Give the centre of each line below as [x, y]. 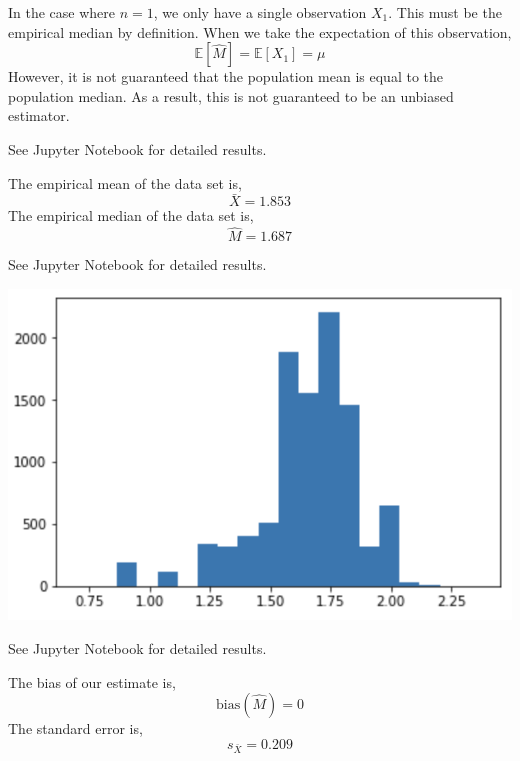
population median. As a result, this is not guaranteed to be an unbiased [231, 95]
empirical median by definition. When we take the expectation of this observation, [260, 31]
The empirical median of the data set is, [131, 215]
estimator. [39, 115]
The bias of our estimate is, [92, 681]
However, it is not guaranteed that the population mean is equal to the [226, 76]
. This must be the [445, 12]
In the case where [62, 12]
